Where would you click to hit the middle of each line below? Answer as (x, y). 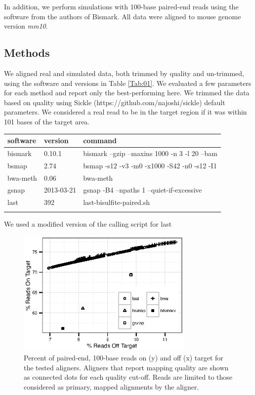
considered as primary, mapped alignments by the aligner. (111, 386)
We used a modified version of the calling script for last (88, 223)
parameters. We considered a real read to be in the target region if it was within (126, 112)
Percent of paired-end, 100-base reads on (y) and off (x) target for (124, 358)
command (100, 140)
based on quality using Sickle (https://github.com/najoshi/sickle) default (115, 102)
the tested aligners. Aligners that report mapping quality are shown (126, 367)
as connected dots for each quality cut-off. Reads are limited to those (128, 377)
